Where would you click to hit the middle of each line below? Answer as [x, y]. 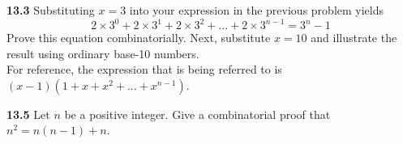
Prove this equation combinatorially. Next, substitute [139, 38]
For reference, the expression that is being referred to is [144, 69]
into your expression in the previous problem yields [257, 10]
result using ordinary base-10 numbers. [103, 53]
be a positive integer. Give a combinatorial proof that [197, 114]
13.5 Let [28, 114]
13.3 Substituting [51, 10]
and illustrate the [354, 38]
